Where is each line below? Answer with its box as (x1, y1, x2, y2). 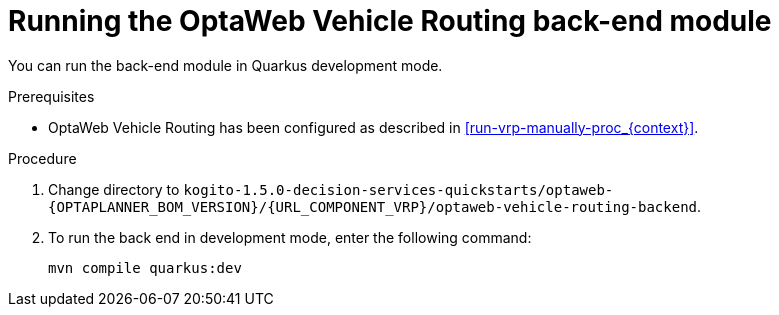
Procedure (8, 149, 77, 167)
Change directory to (48, 180, 180, 198)
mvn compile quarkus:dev (48, 259, 242, 276)
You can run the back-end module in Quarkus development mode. (8, 56, 443, 74)
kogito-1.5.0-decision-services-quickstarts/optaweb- (183, 181, 614, 198)
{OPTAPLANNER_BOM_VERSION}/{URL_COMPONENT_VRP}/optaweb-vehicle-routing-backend (48, 198, 698, 215)
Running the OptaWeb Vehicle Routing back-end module (8, 4, 772, 38)
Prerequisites (8, 87, 95, 105)
